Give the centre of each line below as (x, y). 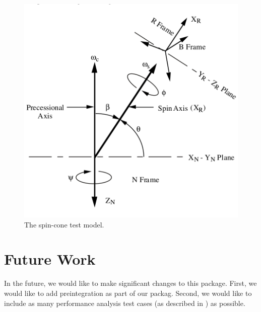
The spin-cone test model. (64, 224)
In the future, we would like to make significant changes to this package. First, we (130, 283)
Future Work (50, 259)
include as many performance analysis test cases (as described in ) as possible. (125, 303)
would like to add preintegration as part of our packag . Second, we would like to (128, 293)
